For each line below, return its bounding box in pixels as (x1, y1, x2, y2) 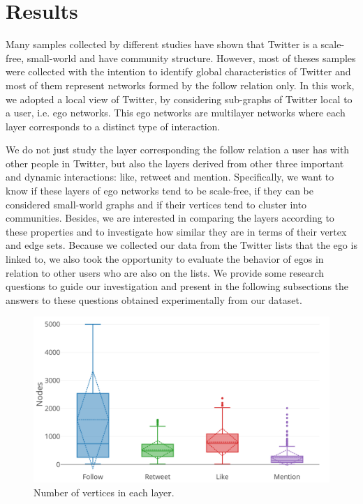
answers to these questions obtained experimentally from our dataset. (6, 292, 302, 307)
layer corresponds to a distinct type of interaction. (6, 119, 221, 133)
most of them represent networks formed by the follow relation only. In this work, (6, 77, 355, 92)
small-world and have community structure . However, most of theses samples (27, 50, 356, 65)
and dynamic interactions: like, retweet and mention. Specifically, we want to (6, 169, 334, 184)
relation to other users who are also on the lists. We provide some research (6, 265, 325, 280)
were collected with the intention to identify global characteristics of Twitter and (6, 64, 351, 79)
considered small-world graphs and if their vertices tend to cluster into (6, 197, 307, 211)
